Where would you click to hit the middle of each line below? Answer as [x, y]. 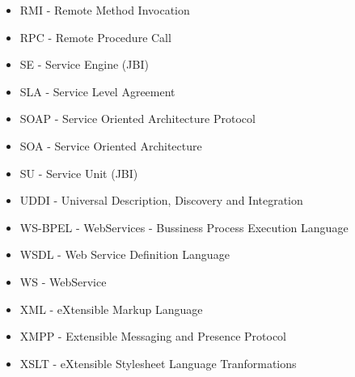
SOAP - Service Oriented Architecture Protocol [137, 119]
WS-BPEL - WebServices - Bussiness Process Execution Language [184, 227]
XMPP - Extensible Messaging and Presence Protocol [153, 336]
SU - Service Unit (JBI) [79, 173]
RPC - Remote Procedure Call [95, 37]
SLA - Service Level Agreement [97, 91]
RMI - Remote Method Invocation [105, 10]
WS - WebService [63, 281]
